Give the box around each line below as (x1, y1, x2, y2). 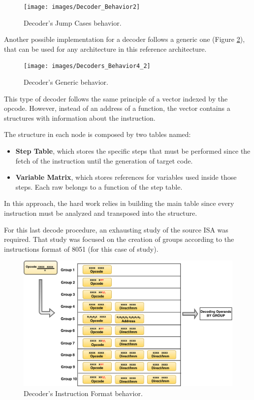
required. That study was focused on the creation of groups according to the (4, 234, 234, 244)
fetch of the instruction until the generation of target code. (15, 155, 193, 166)
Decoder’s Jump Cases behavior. (24, 17, 122, 28)
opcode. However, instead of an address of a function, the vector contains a (4, 103, 230, 113)
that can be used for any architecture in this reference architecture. (4, 43, 207, 54)
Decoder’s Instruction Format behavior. (24, 388, 143, 398)
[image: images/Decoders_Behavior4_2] (24, 63, 151, 70)
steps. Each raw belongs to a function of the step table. (15, 181, 183, 192)
